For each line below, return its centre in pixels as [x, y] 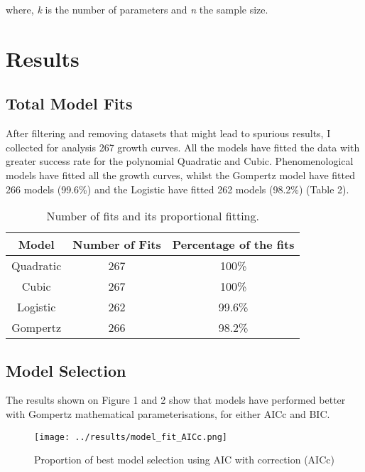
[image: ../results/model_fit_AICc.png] [131, 437]
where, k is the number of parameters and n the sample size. [137, 9]
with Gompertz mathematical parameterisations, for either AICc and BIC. [168, 413]
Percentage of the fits [233, 245]
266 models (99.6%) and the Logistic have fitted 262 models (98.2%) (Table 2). [178, 189]
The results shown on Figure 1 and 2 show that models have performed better [176, 400]
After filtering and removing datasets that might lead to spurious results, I [168, 133]
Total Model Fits [69, 103]
